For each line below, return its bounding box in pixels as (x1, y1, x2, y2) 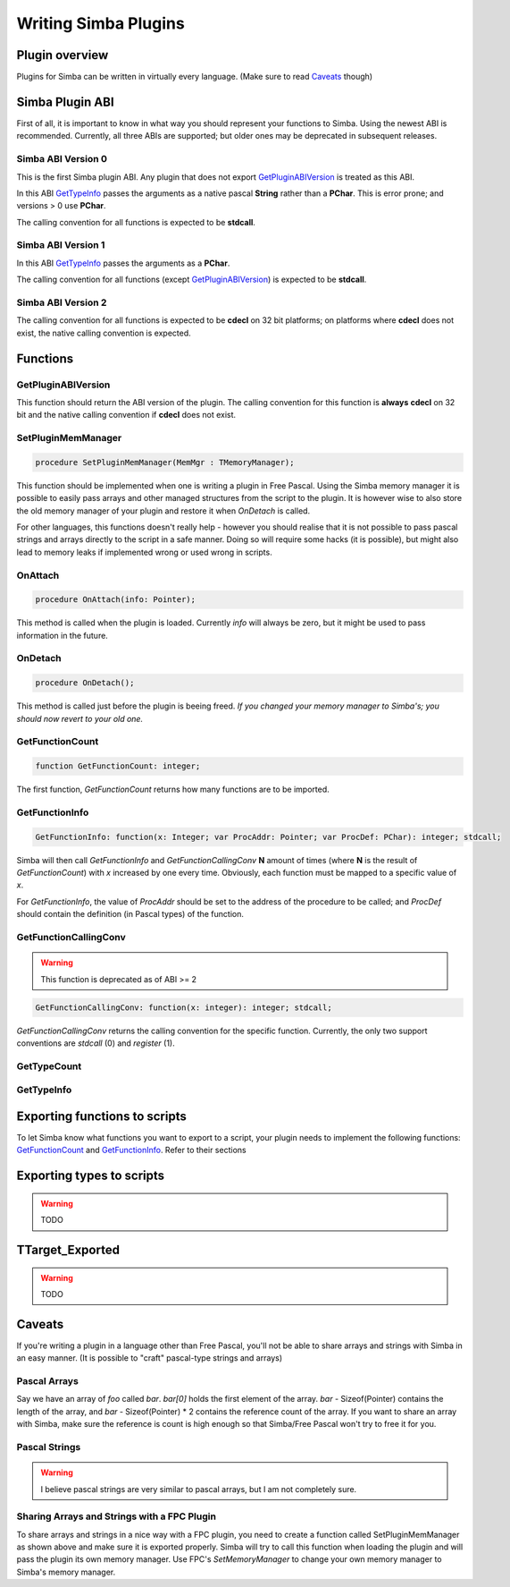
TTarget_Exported (16, 1242, 121, 1257)
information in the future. (16, 630, 109, 641)
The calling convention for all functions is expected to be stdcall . (16, 216, 256, 227)
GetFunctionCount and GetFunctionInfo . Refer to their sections (16, 1145, 247, 1156)
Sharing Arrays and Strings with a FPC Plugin (16, 1510, 216, 1523)
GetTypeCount (16, 1060, 82, 1073)
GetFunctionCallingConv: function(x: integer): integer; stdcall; (35, 1002, 332, 1013)
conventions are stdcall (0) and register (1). (16, 1038, 175, 1048)
